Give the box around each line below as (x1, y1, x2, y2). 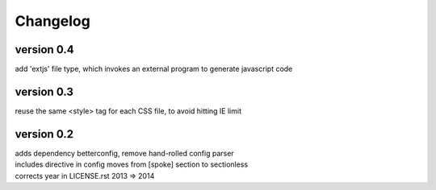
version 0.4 (15, 43, 74, 56)
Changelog (15, 12, 90, 30)
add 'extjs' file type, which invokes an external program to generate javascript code (15, 64, 293, 74)
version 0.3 (15, 85, 74, 98)
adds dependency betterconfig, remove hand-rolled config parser (15, 148, 234, 158)
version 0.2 (15, 127, 74, 141)
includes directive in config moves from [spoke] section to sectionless (15, 159, 249, 169)
